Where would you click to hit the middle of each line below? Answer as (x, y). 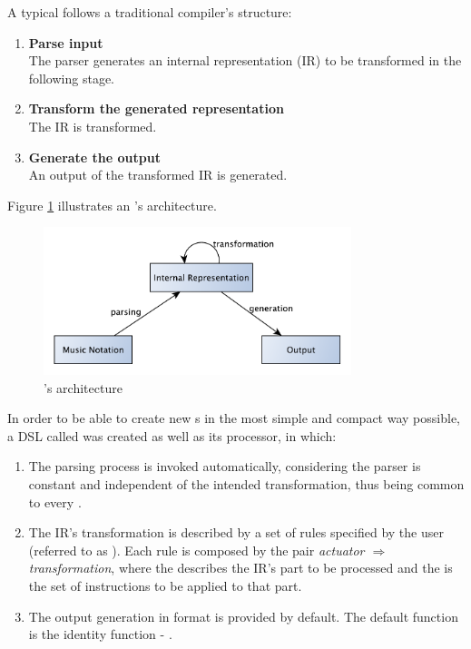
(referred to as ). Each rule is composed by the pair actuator (196, 550)
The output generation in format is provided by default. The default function (243, 616)
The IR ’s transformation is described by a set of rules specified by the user (236, 532)
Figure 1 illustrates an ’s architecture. (112, 205)
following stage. (71, 78)
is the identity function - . (100, 634)
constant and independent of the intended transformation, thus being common (246, 484)
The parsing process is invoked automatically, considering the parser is (225, 466)
